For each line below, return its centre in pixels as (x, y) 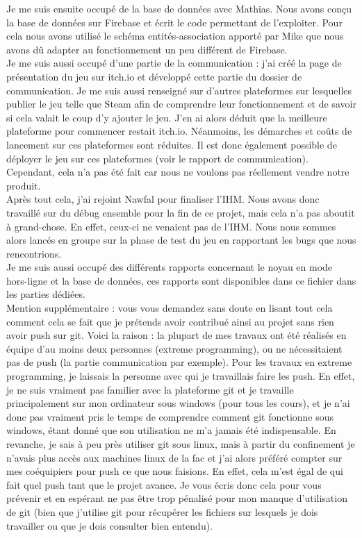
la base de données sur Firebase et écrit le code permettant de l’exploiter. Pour (174, 22)
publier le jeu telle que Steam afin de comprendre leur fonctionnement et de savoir (181, 104)
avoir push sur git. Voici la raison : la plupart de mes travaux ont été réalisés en (176, 335)
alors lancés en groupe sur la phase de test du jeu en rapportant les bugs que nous (181, 240)
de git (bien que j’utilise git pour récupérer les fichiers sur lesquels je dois (162, 511)
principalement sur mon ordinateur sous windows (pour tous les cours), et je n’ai (178, 403)
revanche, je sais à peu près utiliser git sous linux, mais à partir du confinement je (181, 444)
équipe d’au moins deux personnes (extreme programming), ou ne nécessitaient (174, 348)
